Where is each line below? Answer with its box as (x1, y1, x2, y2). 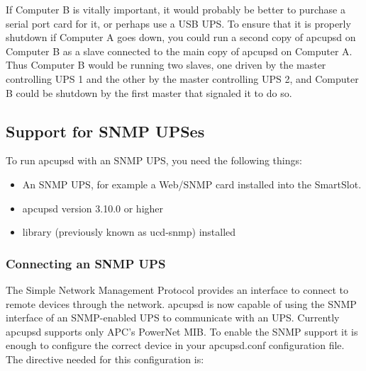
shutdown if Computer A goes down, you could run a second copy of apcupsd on (6, 30, 356, 45)
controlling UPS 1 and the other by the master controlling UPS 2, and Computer (6, 71, 359, 86)
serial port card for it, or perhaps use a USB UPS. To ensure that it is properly (6, 16, 351, 30)
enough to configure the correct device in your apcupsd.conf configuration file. (6, 338, 345, 353)
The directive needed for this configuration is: (6, 351, 204, 366)
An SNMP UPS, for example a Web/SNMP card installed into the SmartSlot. (22, 176, 362, 191)
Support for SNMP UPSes (6, 120, 205, 142)
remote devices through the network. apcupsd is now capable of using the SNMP (6, 296, 357, 311)
